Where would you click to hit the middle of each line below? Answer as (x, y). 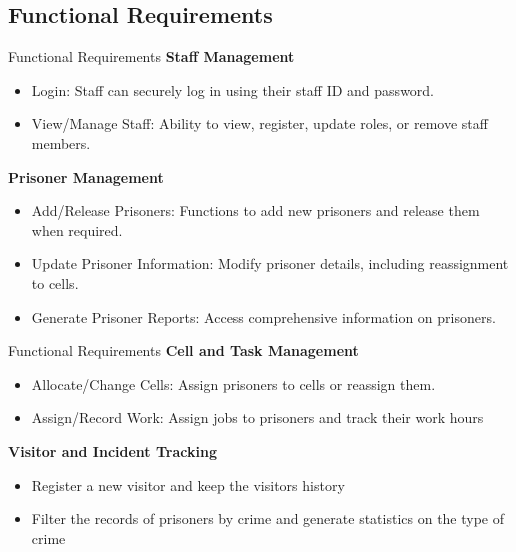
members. (61, 142)
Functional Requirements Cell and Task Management (183, 350)
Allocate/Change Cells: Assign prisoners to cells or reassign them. (233, 383)
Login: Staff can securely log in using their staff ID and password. (233, 89)
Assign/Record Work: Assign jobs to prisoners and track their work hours (257, 417)
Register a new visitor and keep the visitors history (188, 484)
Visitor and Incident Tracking (112, 450)
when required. (77, 229)
